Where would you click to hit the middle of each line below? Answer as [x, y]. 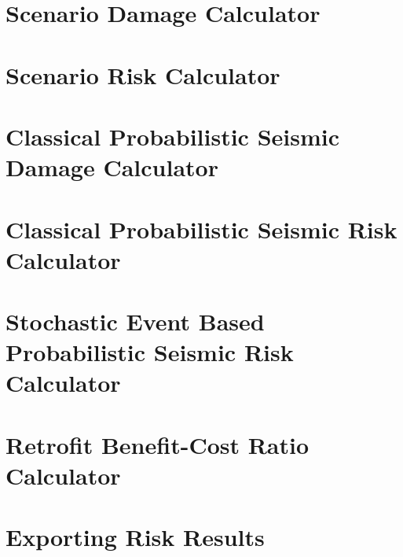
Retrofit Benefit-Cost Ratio [158, 444]
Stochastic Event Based [135, 321]
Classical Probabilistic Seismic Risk [201, 229]
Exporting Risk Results [135, 537]
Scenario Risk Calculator [143, 74]
